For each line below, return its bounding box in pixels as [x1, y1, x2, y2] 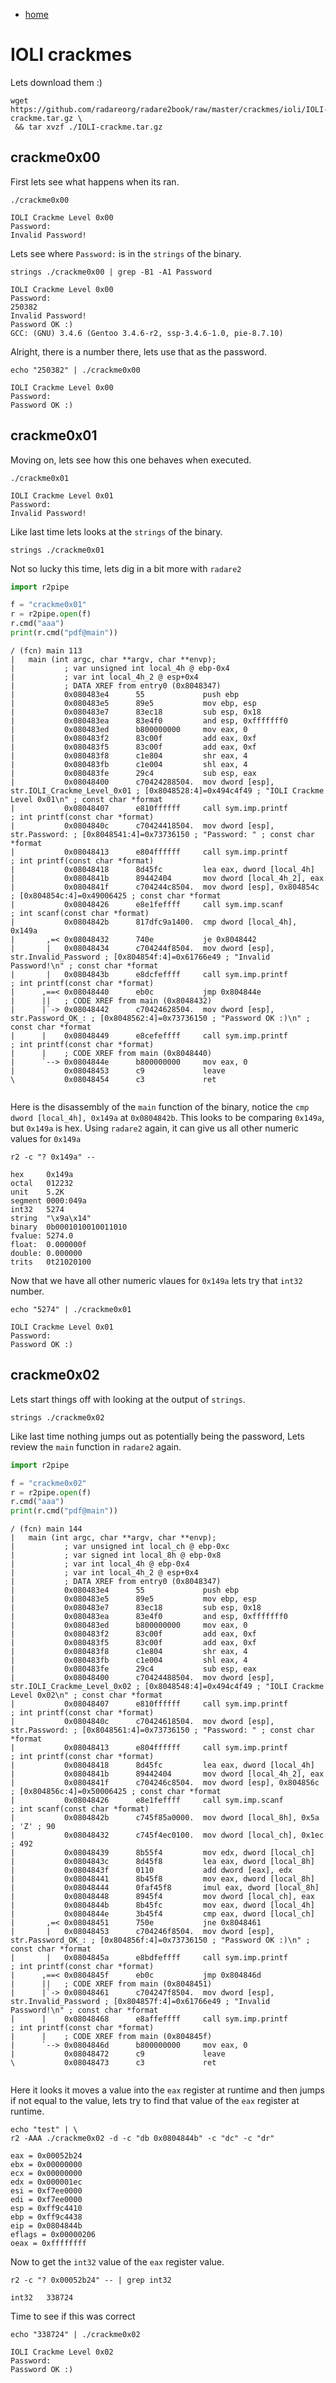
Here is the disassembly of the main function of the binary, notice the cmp [10, 1100, 310, 1113]
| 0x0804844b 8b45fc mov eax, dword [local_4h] [10, 1900, 315, 1911]
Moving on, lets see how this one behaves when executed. [10, 454, 252, 466]
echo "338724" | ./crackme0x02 [10, 2330, 141, 2340]
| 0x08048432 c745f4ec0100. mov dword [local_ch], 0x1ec [10, 1830, 325, 1841]
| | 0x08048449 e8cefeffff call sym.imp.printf [10, 1030, 288, 1041]
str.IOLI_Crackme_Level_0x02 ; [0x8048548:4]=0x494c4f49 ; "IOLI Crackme [10, 1682, 325, 1692]
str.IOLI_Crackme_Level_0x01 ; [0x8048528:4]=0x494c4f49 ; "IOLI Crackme [10, 785, 325, 796]
